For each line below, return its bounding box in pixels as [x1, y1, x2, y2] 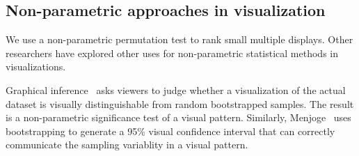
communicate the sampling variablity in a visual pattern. [6, 137, 248, 152]
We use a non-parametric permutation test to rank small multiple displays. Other [6, 32, 353, 47]
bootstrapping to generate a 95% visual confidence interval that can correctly [6, 123, 335, 138]
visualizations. [6, 59, 66, 74]
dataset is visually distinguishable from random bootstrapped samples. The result [6, 96, 354, 111]
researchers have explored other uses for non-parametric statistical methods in [6, 45, 338, 60]
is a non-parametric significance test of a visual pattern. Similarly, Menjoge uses [6, 110, 351, 125]
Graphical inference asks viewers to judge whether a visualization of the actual [6, 82, 346, 97]
